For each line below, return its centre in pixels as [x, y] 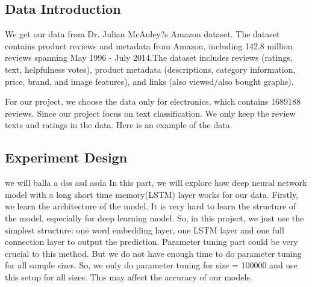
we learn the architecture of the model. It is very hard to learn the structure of [151, 206]
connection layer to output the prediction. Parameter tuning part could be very [151, 242]
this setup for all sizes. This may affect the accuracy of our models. [129, 276]
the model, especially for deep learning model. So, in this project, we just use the [154, 218]
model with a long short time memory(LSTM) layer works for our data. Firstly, [152, 194]
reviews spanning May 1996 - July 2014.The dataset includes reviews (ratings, [149, 57]
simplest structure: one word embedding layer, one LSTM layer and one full [145, 230]
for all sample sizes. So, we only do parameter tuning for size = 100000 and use [151, 265]
